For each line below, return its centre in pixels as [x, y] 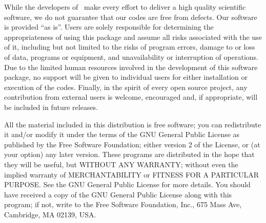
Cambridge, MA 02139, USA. [50, 214]
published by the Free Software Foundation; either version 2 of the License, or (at [132, 144]
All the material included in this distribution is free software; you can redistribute [133, 124]
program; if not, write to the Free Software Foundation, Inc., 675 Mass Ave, [123, 204]
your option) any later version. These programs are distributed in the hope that [129, 154]
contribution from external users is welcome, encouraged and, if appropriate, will [131, 97]
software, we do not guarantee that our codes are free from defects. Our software [131, 17]
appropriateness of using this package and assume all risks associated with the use [133, 37]
